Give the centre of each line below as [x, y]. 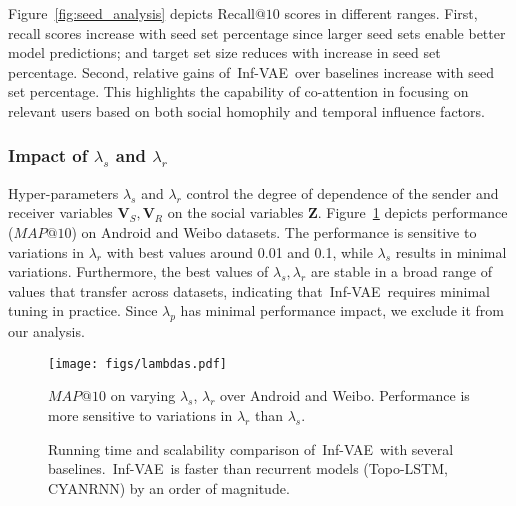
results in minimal [451, 251]
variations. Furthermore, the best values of [138, 271]
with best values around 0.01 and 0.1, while [239, 251]
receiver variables [60, 212]
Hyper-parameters [63, 192]
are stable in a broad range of [401, 271]
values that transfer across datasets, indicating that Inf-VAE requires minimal [249, 290]
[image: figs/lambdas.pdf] [137, 363]
